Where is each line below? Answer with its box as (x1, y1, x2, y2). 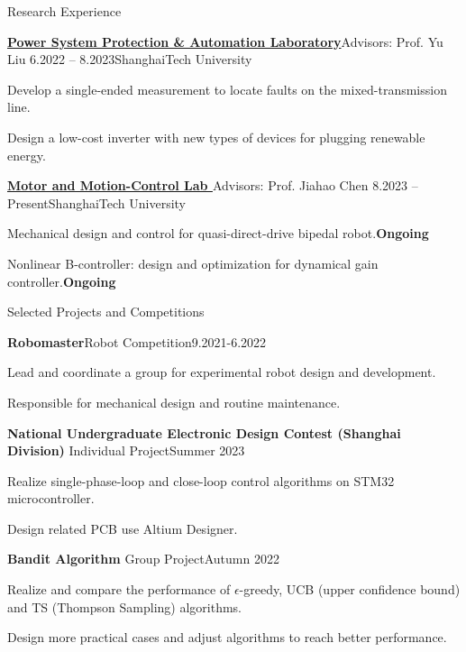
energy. (7, 145, 46, 164)
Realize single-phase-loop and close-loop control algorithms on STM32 (7, 471, 395, 490)
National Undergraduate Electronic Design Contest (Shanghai (7, 423, 401, 442)
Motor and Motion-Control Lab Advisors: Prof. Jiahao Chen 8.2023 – (7, 176, 418, 195)
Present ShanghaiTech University (7, 193, 187, 212)
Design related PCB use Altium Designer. (7, 519, 238, 537)
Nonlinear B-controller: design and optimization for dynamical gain (7, 253, 379, 272)
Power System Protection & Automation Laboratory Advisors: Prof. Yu (7, 32, 443, 51)
